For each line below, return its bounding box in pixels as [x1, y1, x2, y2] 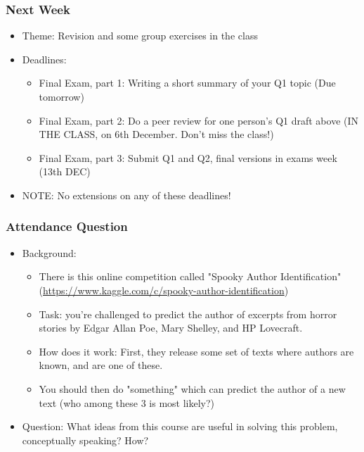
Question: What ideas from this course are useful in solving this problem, [22, 419, 338, 434]
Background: [22, 245, 77, 260]
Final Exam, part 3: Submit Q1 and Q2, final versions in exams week [39, 150, 337, 165]
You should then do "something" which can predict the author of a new [39, 381, 346, 396]
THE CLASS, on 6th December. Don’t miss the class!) [39, 127, 274, 142]
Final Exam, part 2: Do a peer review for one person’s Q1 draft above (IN [39, 113, 359, 127]
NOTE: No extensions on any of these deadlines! [22, 187, 231, 202]
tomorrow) [39, 89, 84, 103]
